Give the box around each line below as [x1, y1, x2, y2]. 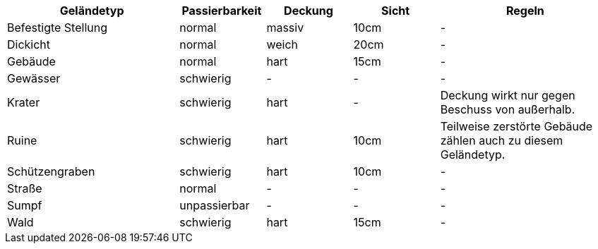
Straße [7, 181, 42, 195]
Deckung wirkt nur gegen [440, 88, 575, 102]
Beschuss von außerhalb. [440, 102, 575, 116]
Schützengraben [7, 164, 95, 178]
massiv [266, 20, 304, 35]
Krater [7, 95, 40, 109]
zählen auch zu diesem [440, 133, 563, 147]
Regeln [506, 4, 544, 18]
